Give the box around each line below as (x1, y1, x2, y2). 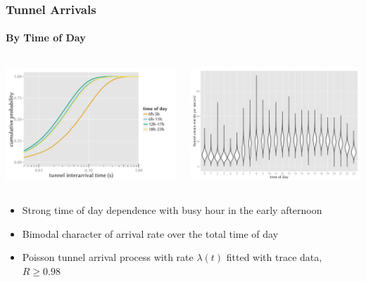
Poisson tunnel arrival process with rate (22, 250, 194, 264)
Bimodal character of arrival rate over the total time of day (22, 226, 279, 241)
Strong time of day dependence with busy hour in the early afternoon (22, 203, 322, 217)
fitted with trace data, (226, 250, 322, 264)
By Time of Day (6, 30, 86, 45)
